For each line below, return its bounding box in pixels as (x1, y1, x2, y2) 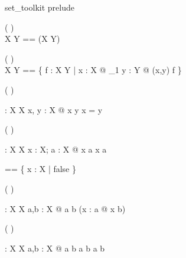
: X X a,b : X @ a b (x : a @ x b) (5, 202, 126, 214)
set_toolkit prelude (5, 1, 74, 13)
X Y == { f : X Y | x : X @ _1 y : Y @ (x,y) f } (5, 64, 182, 76)
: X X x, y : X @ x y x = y (5, 103, 103, 115)
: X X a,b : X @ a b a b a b (5, 242, 105, 254)
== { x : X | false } (5, 163, 77, 175)
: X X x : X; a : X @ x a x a (5, 143, 107, 155)
